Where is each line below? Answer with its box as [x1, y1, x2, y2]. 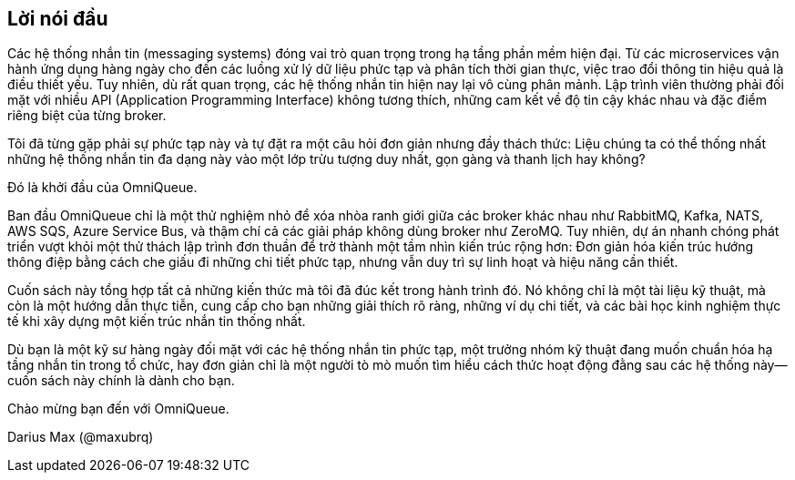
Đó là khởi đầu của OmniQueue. [7, 179, 198, 196]
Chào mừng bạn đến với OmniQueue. [7, 401, 229, 417]
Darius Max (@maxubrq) [7, 429, 154, 445]
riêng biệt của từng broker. [7, 107, 167, 124]
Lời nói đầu [7, 7, 108, 30]
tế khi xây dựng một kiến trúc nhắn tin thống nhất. [7, 313, 306, 330]
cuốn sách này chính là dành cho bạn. [7, 373, 235, 389]
